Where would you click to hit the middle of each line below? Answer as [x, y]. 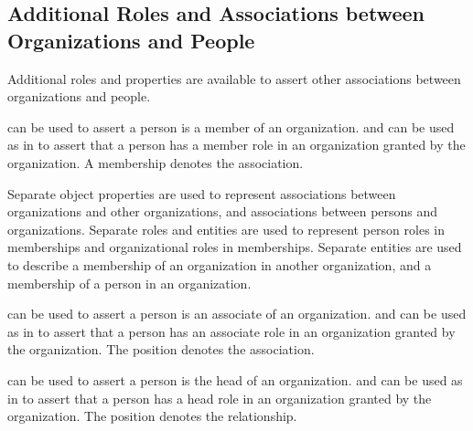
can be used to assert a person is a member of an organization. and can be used [231, 126]
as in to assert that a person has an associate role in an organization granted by [231, 331]
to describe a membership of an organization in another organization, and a [220, 264]
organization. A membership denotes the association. [156, 162]
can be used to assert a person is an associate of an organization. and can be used [237, 314]
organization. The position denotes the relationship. [152, 416]
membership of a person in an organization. [129, 283]
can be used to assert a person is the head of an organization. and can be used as [235, 379]
